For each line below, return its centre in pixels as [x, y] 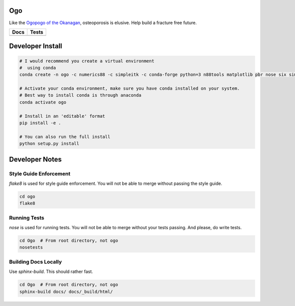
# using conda [38, 68]
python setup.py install [49, 144]
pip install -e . [40, 123]
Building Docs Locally [35, 262]
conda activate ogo [43, 102]
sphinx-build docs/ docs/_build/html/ [66, 291]
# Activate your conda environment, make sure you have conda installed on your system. [130, 88]
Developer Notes [35, 159]
